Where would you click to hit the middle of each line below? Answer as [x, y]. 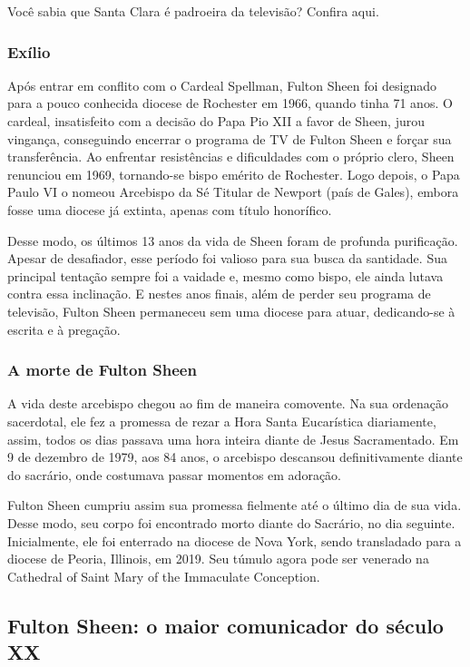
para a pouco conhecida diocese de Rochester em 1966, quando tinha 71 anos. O [230, 103]
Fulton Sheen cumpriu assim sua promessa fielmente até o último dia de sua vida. [235, 505]
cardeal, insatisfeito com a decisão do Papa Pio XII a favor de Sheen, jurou [216, 121]
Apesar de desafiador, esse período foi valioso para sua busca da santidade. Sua [227, 258]
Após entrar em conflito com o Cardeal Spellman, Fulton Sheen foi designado [222, 85]
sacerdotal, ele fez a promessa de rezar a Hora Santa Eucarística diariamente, [222, 421]
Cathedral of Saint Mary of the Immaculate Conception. [164, 576]
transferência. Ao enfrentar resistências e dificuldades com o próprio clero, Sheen [231, 157]
